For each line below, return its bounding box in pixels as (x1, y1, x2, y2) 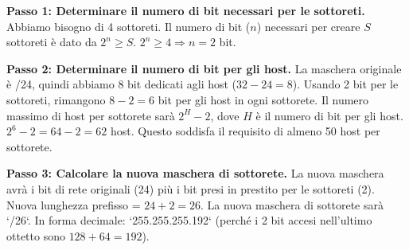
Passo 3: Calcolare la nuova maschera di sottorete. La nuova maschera (6, 165, 384, 182)
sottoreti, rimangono (6, 91, 106, 107)
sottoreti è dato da (6, 33, 97, 50)
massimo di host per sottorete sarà (6, 107, 175, 123)
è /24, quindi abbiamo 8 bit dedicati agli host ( (6, 76, 237, 92)
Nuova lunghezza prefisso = (6, 196, 141, 213)
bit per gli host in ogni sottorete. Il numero (158, 91, 369, 107)
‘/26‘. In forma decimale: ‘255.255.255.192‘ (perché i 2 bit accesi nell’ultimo (6, 212, 372, 229)
